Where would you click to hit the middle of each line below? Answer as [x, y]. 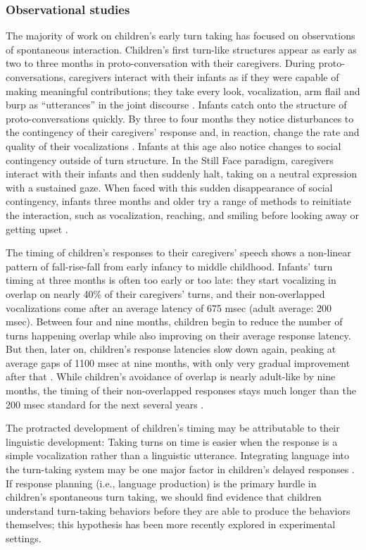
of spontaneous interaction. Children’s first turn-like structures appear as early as [181, 49]
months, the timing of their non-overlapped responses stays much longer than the [181, 390]
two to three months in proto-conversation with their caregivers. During [160, 63]
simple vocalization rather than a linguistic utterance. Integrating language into [178, 455]
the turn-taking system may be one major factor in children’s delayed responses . [180, 469]
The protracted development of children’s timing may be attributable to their [173, 428]
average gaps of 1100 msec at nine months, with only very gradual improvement [178, 362]
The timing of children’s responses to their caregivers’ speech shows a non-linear [178, 252]
